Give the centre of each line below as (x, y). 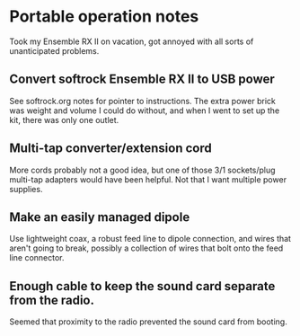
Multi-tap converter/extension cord (111, 149)
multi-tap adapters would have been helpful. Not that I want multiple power (148, 179)
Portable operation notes (104, 17)
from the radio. (52, 300)
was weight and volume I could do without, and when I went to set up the (145, 111)
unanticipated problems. (54, 50)
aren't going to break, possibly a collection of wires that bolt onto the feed (146, 248)
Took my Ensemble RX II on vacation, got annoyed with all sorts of (132, 41)
